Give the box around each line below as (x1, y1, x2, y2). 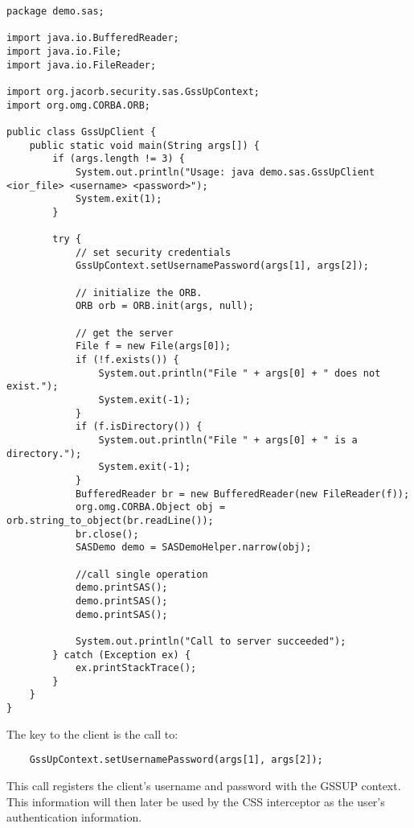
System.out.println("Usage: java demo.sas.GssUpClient (75, 166, 375, 178)
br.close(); (75, 528, 139, 540)
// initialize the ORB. (75, 286, 203, 299)
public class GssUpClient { (6, 126, 157, 138)
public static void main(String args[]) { (29, 139, 260, 151)
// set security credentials (75, 246, 232, 258)
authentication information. (6, 809, 142, 826)
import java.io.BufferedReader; (6, 32, 179, 44)
